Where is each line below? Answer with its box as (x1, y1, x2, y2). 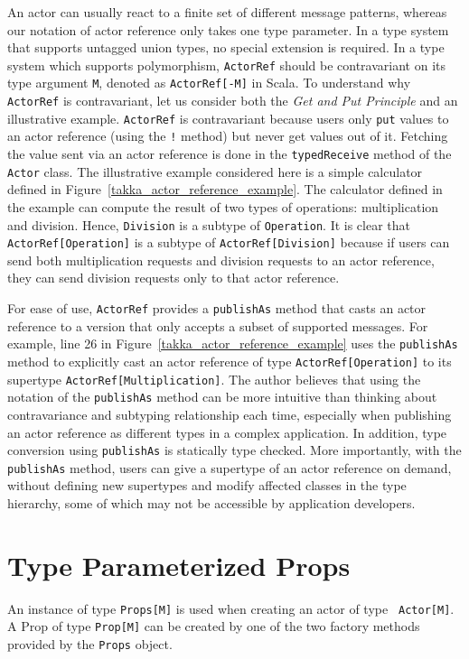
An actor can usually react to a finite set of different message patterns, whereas (7, 3, 447, 21)
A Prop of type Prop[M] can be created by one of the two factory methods (7, 617, 420, 636)
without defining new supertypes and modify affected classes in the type (7, 476, 407, 495)
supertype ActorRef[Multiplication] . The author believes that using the (7, 369, 421, 388)
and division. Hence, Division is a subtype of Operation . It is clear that (7, 215, 411, 234)
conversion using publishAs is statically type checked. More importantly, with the (7, 441, 462, 459)
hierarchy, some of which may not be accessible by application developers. (7, 494, 416, 513)
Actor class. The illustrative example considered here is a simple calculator (7, 162, 423, 181)
